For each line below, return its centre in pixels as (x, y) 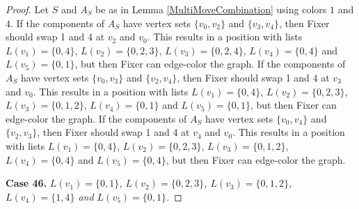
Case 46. (26, 183)
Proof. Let (27, 9)
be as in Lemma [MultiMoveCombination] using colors (211, 9)
